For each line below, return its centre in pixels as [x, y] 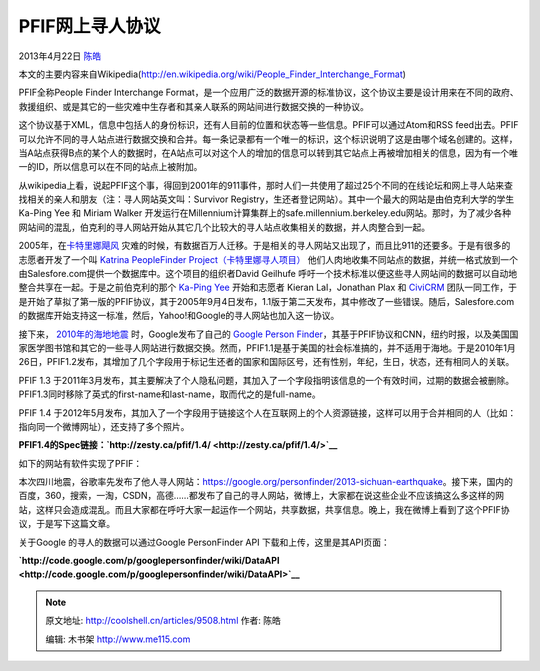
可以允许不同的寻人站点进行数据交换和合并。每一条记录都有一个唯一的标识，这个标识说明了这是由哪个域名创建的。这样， [268, 139]
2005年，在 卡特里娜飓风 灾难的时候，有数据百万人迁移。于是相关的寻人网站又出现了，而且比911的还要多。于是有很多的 [264, 246]
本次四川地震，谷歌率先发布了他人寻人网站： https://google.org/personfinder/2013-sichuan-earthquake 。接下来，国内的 [266, 482]
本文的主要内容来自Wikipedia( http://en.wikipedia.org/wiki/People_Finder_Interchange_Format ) [212, 74]
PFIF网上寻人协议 [89, 26]
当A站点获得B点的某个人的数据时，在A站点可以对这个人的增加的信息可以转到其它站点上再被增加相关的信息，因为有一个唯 [268, 152]
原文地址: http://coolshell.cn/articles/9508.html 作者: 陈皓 [163, 621]
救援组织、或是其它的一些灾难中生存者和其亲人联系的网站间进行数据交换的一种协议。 [193, 106]
